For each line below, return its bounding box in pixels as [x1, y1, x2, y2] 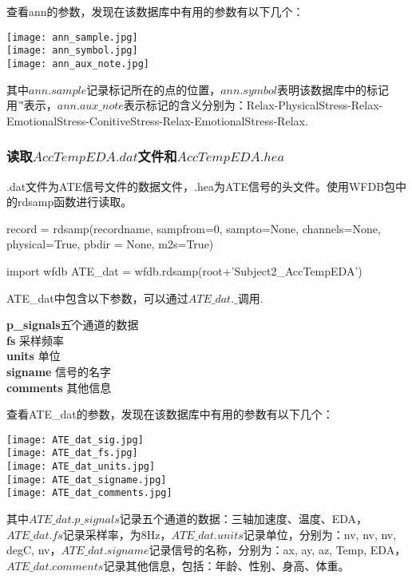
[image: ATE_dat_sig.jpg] [6, 434, 144, 446]
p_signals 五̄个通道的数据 [6, 316, 139, 333]
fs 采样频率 [6, 331, 64, 348]
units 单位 [6, 347, 61, 364]
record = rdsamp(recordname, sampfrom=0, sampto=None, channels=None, [6, 220, 381, 236]
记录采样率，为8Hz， [62, 525, 172, 542]
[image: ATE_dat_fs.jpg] [6, 447, 138, 459]
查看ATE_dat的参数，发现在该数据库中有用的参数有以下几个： [6, 406, 334, 422]
